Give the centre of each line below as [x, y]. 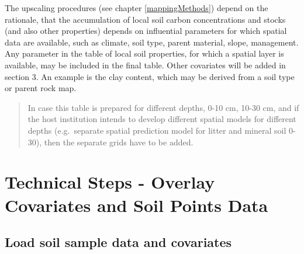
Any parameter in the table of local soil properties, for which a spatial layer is [144, 53]
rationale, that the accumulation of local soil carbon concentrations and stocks [145, 19]
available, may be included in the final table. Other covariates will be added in [145, 65]
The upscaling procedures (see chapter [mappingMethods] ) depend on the [137, 8]
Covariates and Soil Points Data [137, 205]
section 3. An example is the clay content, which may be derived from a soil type [150, 76]
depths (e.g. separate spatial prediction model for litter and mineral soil [157, 130]
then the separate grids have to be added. [119, 142]
